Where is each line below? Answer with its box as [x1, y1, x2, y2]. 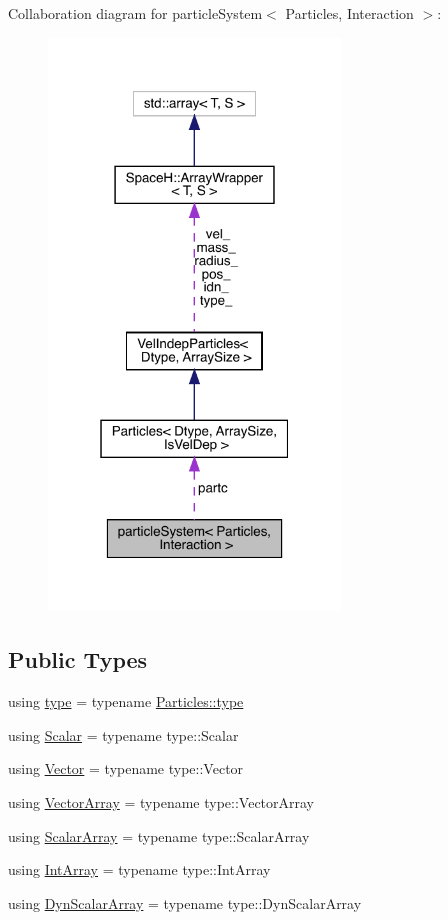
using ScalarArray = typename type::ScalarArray [8, 825, 310, 846]
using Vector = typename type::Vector [8, 758, 244, 779]
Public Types [8, 644, 148, 675]
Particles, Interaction [285, 3, 414, 23]
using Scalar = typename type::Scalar [8, 724, 239, 745]
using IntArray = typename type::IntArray [8, 859, 271, 880]
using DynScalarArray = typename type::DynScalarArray [8, 892, 362, 913]
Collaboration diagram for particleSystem [8, 3, 263, 23]
